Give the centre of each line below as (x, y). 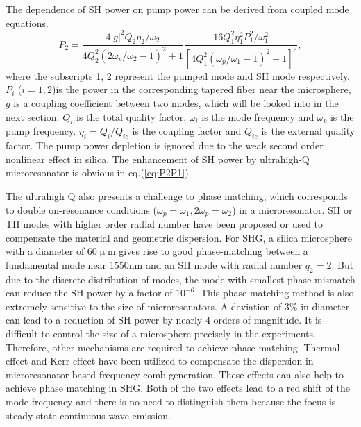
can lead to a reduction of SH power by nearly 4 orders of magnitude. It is (164, 320)
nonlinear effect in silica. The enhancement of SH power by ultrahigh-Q (158, 159)
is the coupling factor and (187, 131)
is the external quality (308, 131)
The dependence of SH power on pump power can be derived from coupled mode (177, 9)
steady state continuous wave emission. (88, 415)
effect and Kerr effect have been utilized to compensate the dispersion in (160, 361)
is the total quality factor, (132, 116)
